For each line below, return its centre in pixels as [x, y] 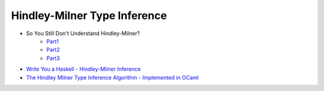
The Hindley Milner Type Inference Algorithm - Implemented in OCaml [112, 77]
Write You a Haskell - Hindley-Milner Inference [83, 69]
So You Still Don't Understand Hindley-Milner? [83, 33]
